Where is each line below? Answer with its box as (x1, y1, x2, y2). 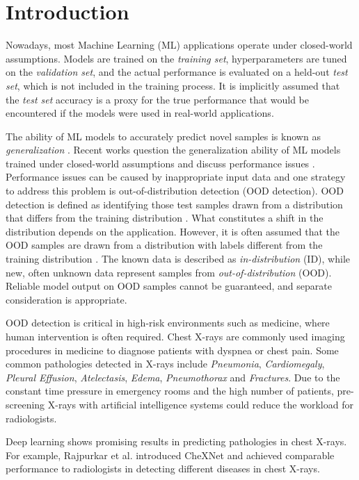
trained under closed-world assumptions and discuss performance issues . (6, 156, 315, 170)
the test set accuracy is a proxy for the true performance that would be (6, 92, 309, 106)
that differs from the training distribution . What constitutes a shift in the (6, 210, 324, 225)
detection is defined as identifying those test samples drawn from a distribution (6, 197, 343, 211)
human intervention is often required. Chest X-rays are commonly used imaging (6, 329, 345, 343)
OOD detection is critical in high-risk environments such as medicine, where (6, 315, 330, 330)
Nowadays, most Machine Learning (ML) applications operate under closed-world (6, 38, 353, 52)
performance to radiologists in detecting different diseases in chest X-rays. (6, 461, 320, 476)
